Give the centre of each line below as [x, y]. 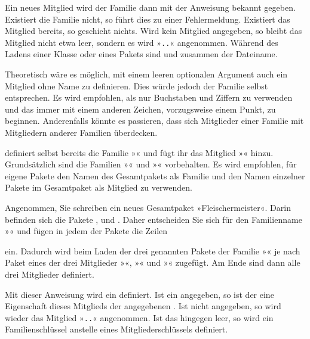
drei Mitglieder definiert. [50, 274]
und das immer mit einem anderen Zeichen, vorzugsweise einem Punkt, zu [140, 109]
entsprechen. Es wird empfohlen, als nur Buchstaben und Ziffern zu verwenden [149, 97]
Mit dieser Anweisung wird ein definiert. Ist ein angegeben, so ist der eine [139, 294]
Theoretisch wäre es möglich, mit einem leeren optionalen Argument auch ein [146, 74]
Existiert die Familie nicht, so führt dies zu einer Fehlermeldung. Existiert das [148, 19]
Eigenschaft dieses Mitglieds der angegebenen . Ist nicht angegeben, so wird [143, 306]
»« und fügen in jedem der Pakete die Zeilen [86, 231]
